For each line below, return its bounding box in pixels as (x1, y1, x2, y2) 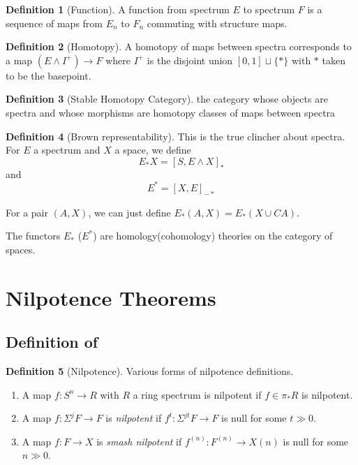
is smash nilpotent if (96, 434, 182, 448)
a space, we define (114, 142, 191, 157)
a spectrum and (33, 142, 100, 157)
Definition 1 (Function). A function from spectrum (6, 2, 230, 16)
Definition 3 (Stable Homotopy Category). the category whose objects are (6, 91, 328, 106)
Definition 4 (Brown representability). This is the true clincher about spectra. (6, 128, 345, 143)
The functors (6, 228, 61, 243)
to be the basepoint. (6, 68, 91, 82)
